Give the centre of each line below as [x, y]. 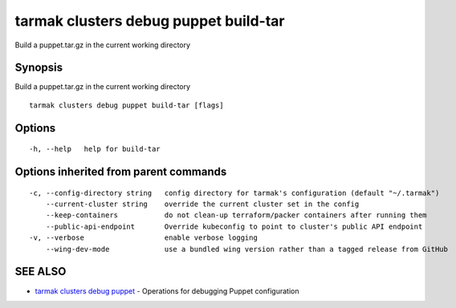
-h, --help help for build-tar [95, 149]
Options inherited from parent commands [121, 172]
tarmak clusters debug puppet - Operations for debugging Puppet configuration [167, 291]
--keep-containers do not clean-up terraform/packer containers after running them [236, 215]
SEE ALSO [41, 272]
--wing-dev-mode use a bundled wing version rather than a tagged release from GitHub [247, 249]
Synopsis [39, 68]
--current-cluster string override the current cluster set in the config [202, 204]
